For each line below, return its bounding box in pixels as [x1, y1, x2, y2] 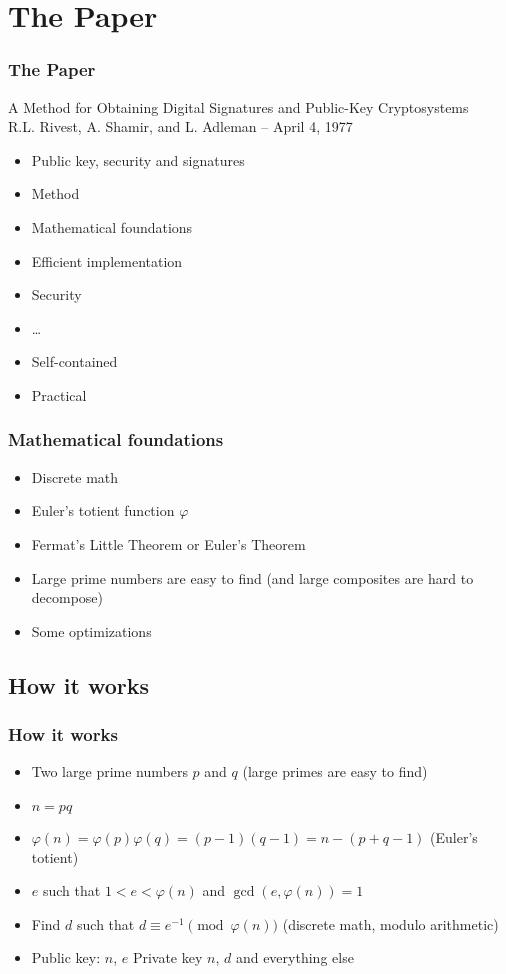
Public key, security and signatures [31, 149, 245, 170]
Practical [31, 384, 87, 405]
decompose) [31, 587, 104, 608]
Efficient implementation [31, 250, 183, 271]
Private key [132, 947, 203, 968]
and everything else [235, 947, 354, 968]
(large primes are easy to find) [242, 761, 428, 782]
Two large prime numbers [31, 761, 188, 782]
